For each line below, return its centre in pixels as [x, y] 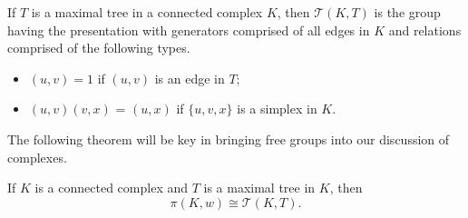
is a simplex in [277, 109]
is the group [407, 12]
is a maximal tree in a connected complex [147, 12]
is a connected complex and [111, 188]
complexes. [37, 157]
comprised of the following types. [99, 48]
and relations [425, 30]
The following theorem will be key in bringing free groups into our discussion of [229, 139]
